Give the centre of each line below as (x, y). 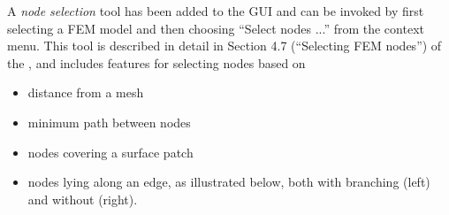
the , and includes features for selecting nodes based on (156, 62)
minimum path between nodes (109, 122)
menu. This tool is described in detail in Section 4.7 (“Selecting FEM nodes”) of (224, 46)
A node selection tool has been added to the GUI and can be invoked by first (216, 11)
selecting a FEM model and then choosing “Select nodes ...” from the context (216, 28)
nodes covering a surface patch (110, 152)
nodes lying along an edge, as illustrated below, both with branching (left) (229, 182)
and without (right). (83, 199)
